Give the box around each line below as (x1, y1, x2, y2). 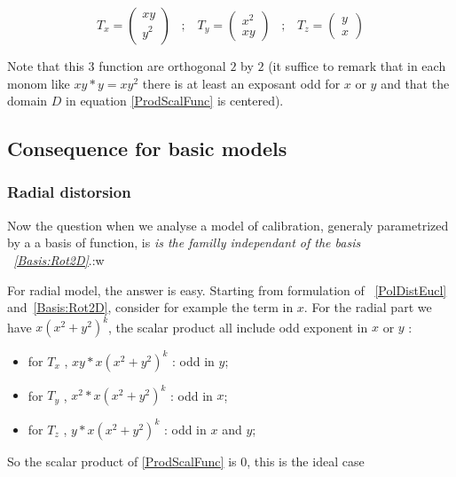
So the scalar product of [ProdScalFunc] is (7, 451, 237, 470)
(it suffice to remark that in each (268, 57, 446, 74)
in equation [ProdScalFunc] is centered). (66, 91, 284, 110)
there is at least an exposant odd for (142, 74, 341, 92)
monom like (7, 74, 70, 92)
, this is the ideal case (247, 451, 365, 470)
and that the (381, 74, 450, 92)
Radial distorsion (7, 181, 131, 203)
